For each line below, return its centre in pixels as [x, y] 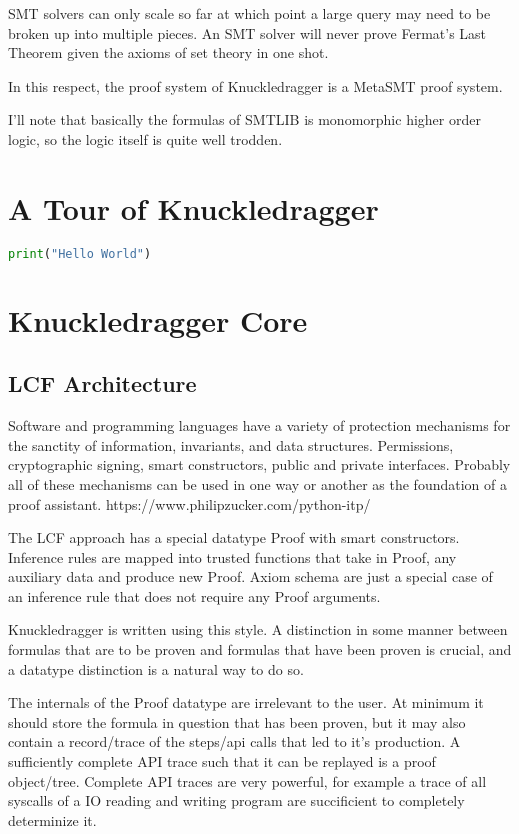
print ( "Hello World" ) [80, 253]
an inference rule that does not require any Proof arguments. [194, 595]
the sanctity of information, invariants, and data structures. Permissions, [231, 444]
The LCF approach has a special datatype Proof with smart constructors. [234, 537]
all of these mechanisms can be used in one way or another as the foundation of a [257, 483]
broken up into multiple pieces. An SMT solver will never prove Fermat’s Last [247, 32]
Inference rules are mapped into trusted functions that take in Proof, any [232, 556]
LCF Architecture [102, 383]
